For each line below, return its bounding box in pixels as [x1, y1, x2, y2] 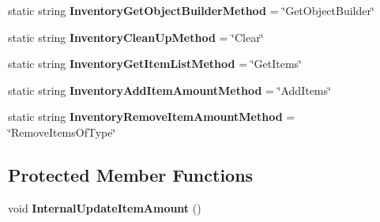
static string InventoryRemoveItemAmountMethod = [8, 108, 295, 125]
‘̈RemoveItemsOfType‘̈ [8, 123, 116, 140]
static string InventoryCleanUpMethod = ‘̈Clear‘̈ [8, 28, 264, 45]
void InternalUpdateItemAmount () [8, 199, 201, 216]
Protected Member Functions [8, 162, 254, 186]
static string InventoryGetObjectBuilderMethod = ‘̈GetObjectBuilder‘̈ [8, 2, 374, 18]
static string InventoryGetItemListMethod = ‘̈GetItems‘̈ [8, 55, 303, 72]
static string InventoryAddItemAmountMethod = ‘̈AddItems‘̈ [8, 81, 331, 98]
